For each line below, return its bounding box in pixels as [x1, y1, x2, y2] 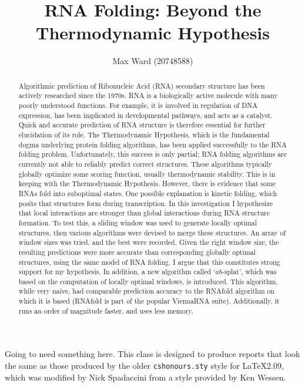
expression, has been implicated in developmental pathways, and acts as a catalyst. [18, 110, 273, 120]
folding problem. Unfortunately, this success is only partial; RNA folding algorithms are [18, 149, 287, 159]
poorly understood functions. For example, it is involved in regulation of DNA [18, 100, 258, 110]
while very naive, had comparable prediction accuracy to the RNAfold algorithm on [18, 286, 275, 296]
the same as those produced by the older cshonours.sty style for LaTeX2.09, [5, 359, 284, 372]
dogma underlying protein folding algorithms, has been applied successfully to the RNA [18, 139, 287, 149]
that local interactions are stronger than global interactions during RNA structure [18, 208, 270, 218]
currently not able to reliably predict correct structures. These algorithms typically [18, 159, 273, 169]
